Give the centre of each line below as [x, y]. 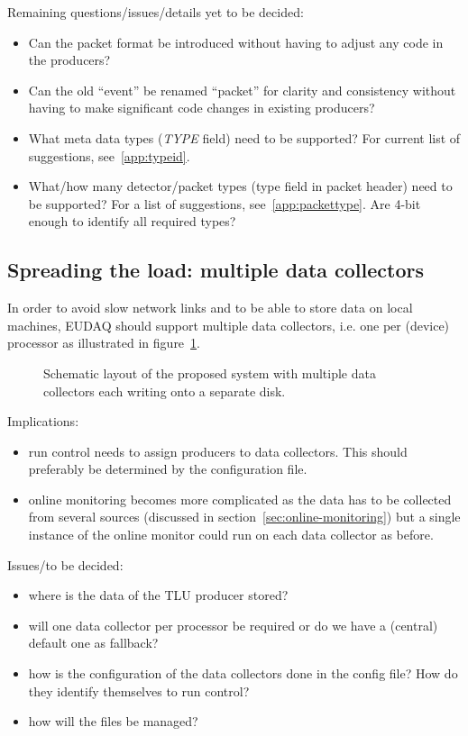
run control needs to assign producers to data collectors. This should [218, 451]
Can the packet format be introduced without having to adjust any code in [236, 42]
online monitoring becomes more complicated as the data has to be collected [240, 499]
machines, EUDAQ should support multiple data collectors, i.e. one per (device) [229, 325]
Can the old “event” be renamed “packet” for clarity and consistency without [242, 90]
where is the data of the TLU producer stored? [158, 595]
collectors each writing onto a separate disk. [165, 391]
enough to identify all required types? [132, 221]
